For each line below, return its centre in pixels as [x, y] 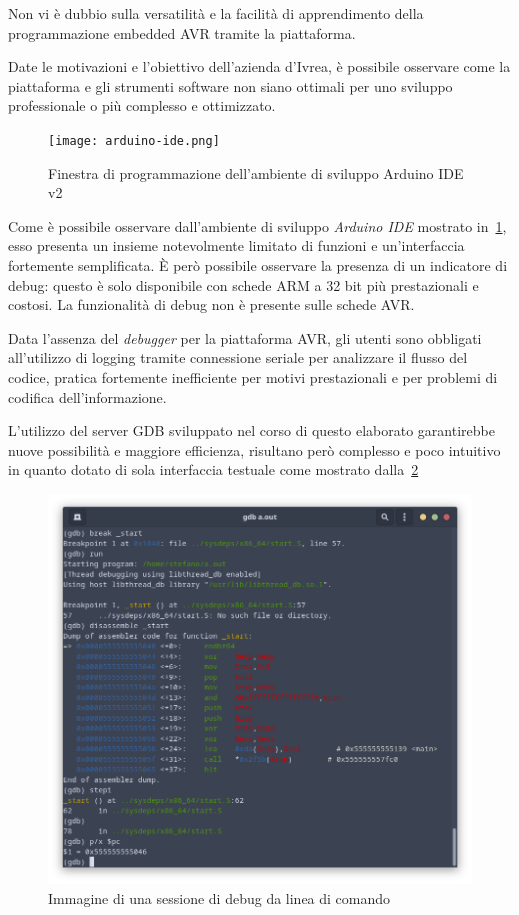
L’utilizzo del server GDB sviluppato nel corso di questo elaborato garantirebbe [251, 430]
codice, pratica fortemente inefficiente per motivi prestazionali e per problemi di [253, 376]
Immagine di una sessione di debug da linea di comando [219, 897]
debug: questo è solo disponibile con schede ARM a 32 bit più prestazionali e [243, 284]
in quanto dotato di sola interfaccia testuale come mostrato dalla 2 [213, 469]
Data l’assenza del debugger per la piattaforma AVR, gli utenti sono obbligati [245, 337]
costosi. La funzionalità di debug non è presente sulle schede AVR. [211, 304]
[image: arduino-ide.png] [134, 140]
